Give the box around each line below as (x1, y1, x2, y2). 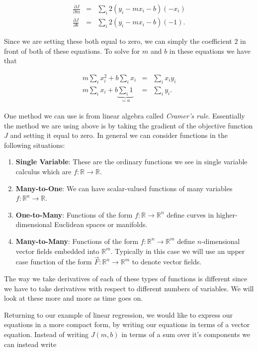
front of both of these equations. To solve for (4, 45, 140, 56)
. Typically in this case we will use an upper (110, 245, 245, 256)
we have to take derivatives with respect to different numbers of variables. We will (4, 283, 254, 293)
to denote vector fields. (132, 256, 202, 267)
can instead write (4, 339, 57, 349)
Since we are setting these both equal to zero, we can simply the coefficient (4, 36, 232, 46)
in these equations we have (169, 45, 251, 56)
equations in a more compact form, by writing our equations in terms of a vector (4, 319, 250, 330)
